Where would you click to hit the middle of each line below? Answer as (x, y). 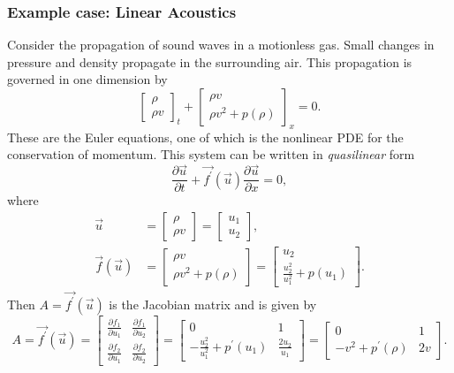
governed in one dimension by (87, 79)
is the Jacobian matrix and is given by (213, 304)
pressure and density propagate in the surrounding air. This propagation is (210, 61)
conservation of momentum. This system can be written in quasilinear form (211, 154)
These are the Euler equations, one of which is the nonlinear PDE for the (205, 137)
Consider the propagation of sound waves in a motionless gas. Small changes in (221, 45)
